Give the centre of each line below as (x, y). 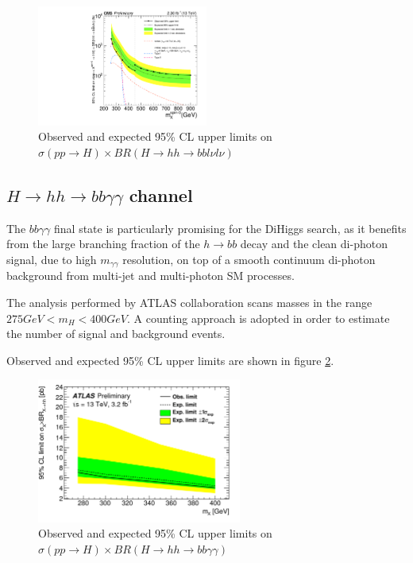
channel (161, 195)
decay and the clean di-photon (314, 244)
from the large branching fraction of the (103, 244)
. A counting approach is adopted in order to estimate (258, 318)
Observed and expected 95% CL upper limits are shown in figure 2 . (170, 360)
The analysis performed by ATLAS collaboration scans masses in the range (189, 303)
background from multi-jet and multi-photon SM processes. (151, 276)
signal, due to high (52, 259)
